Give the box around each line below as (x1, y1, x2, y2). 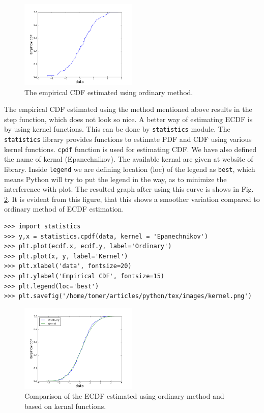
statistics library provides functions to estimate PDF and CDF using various (4, 134, 252, 144)
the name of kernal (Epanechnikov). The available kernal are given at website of (4, 154, 253, 164)
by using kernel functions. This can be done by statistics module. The (4, 124, 230, 134)
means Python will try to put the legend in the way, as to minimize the (4, 173, 227, 184)
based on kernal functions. (24, 400, 106, 411)
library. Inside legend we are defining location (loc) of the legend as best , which (4, 163, 255, 174)
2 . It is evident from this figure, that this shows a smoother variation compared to (4, 193, 260, 204)
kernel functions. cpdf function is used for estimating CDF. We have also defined (4, 143, 257, 154)
